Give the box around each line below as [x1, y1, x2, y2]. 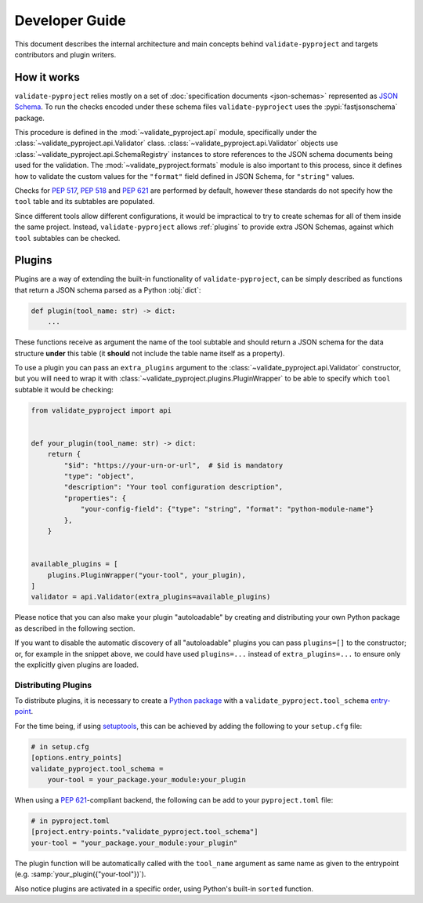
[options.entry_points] [31, 753, 123, 763]
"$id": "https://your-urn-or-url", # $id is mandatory [63, 461, 284, 470]
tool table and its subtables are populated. [14, 197, 155, 206]
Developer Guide [14, 12, 126, 29]
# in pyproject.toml [31, 816, 110, 825]
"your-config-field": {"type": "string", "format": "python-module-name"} [80, 504, 374, 514]
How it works [14, 71, 80, 84]
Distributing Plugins [14, 679, 92, 690]
